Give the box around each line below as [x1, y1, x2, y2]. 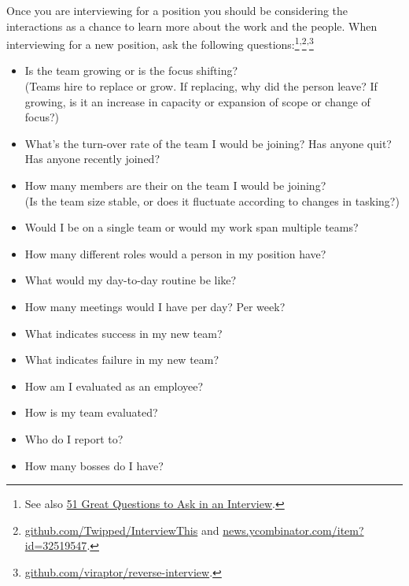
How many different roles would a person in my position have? [24, 245, 326, 261]
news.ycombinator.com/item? [223, 521, 364, 538]
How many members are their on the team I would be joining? [24, 177, 326, 193]
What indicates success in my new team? [24, 325, 223, 341]
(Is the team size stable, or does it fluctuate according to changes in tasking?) [24, 192, 400, 209]
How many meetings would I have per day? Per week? [24, 298, 286, 314]
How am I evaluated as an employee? [24, 377, 204, 394]
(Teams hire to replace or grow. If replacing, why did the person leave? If [24, 78, 378, 95]
